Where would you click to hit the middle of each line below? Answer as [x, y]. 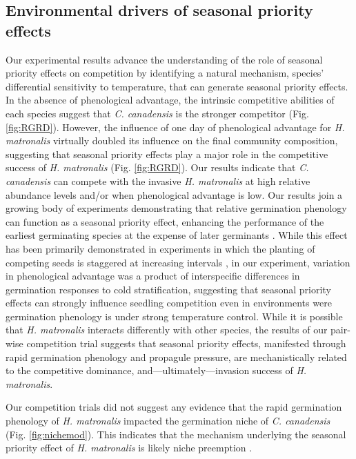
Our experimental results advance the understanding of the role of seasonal [164, 59]
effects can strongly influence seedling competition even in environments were [169, 303]
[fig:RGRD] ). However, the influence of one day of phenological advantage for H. [175, 127]
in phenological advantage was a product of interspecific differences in [153, 276]
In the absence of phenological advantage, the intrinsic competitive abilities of [170, 100]
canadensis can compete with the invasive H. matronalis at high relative [158, 180]
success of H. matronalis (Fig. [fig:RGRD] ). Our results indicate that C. [157, 167]
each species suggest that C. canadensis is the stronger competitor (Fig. [157, 113]
